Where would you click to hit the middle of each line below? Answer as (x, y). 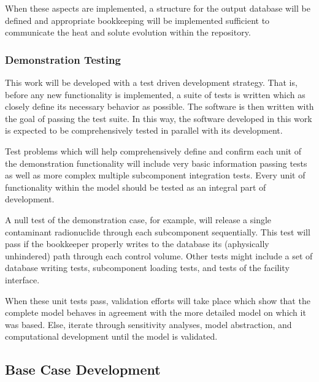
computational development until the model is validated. (111, 336)
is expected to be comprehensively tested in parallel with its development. (144, 130)
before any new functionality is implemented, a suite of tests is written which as (155, 94)
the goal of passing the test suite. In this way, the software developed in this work (159, 118)
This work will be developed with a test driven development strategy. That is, (151, 82)
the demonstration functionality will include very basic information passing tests (156, 163)
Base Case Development (83, 369)
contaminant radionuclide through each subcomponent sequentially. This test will (158, 231)
